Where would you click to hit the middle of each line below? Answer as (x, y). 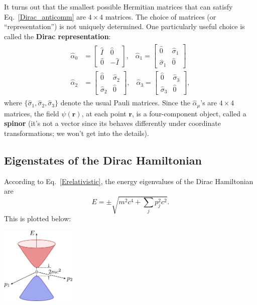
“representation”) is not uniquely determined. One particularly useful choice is (124, 26)
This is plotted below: (38, 218)
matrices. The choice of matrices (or (161, 16)
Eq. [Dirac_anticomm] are (45, 16)
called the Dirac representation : (57, 36)
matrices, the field (32, 113)
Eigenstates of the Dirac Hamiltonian (103, 160)
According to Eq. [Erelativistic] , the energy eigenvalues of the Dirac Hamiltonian (129, 181)
